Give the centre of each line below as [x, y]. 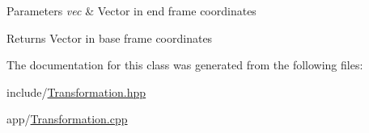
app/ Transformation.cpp [67, 119]
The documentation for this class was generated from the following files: [185, 65]
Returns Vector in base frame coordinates [110, 37]
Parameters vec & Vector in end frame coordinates [131, 10]
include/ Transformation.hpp [76, 91]
